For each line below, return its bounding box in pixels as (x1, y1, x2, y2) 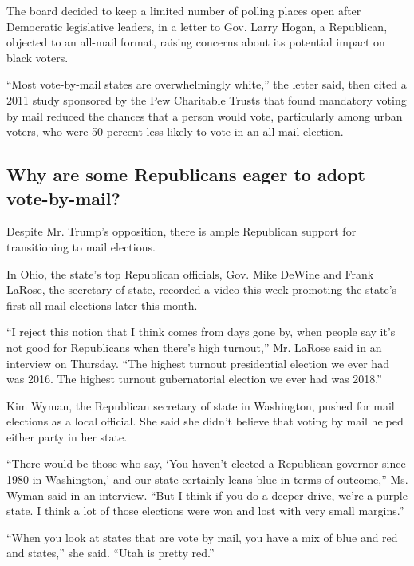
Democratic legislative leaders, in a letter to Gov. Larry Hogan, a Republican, (6, 18, 388, 34)
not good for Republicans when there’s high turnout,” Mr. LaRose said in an (6, 338, 382, 355)
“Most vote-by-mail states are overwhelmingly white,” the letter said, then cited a (6, 76, 407, 93)
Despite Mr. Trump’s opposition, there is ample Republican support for (6, 223, 357, 239)
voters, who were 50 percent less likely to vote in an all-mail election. (6, 123, 344, 140)
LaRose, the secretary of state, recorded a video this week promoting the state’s (6, 281, 397, 298)
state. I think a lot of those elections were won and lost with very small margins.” (6, 502, 404, 519)
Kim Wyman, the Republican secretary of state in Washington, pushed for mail (6, 397, 395, 414)
